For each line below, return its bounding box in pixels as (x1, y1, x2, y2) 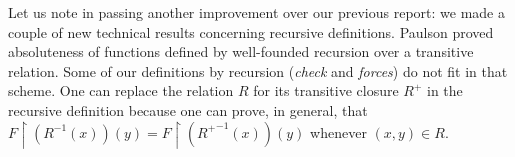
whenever (310, 121, 367, 142)
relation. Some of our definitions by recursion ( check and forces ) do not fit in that (8, 60, 508, 81)
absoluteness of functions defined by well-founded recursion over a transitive (8, 41, 474, 62)
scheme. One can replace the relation (8, 80, 234, 101)
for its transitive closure (253, 80, 399, 101)
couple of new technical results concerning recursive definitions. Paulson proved (8, 21, 494, 42)
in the (427, 80, 463, 101)
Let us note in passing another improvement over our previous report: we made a (8, 2, 505, 22)
